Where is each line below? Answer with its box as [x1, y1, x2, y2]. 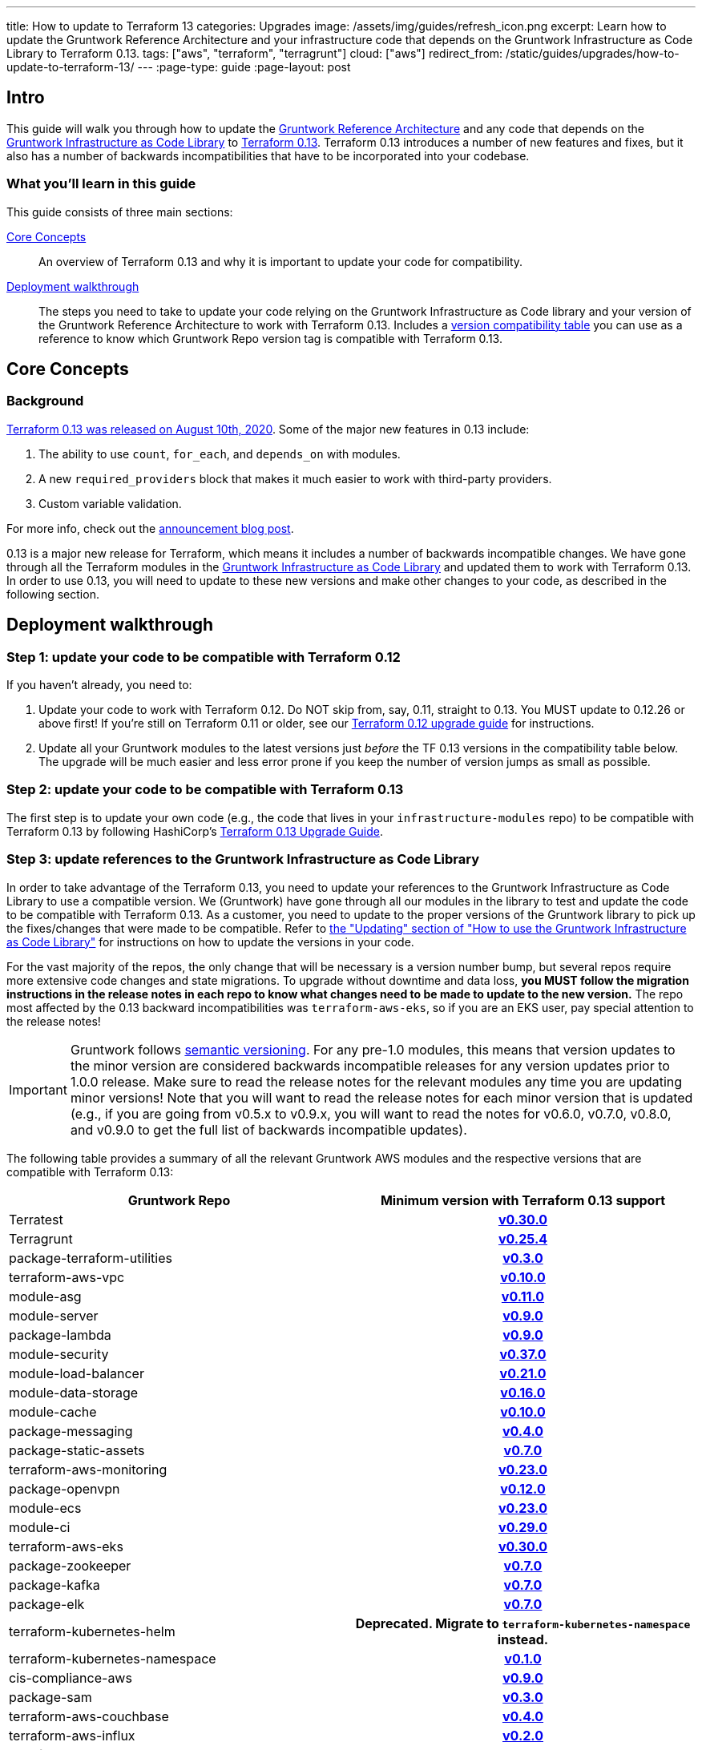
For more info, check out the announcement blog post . [6, 521, 294, 535]
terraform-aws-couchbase [9, 1708, 169, 1724]
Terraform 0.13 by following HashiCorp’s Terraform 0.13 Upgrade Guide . [6, 824, 384, 838]
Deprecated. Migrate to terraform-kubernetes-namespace [355, 1615, 691, 1631]
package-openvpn [9, 1480, 120, 1497]
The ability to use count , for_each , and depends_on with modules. [38, 446, 401, 461]
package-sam [9, 1688, 92, 1705]
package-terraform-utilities [9, 1249, 172, 1266]
